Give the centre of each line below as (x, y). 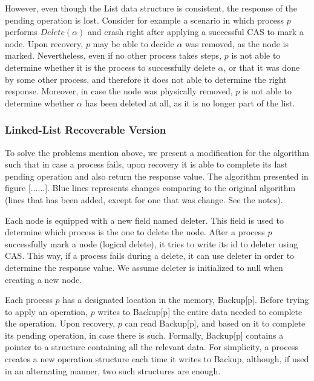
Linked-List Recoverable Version (86, 130)
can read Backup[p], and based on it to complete (215, 323)
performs (21, 32)
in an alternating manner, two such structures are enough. (113, 370)
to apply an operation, (46, 311)
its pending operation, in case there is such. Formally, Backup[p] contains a (144, 335)
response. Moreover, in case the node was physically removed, (119, 91)
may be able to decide (133, 43)
